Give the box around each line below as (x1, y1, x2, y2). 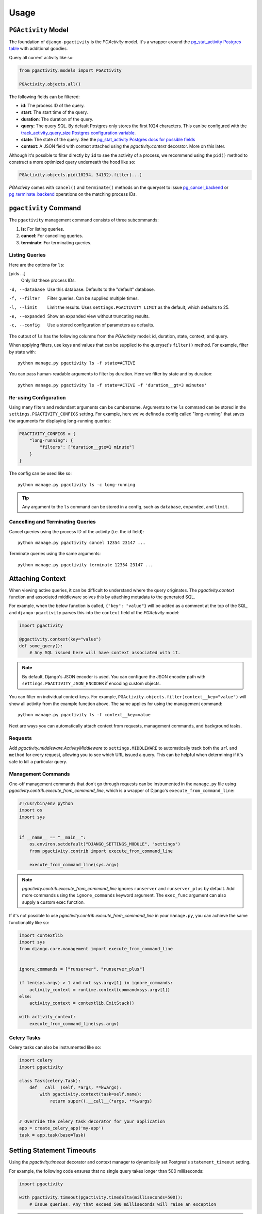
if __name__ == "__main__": (19, 835, 86, 840)
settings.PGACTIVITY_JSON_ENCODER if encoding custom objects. (22, 680, 161, 687)
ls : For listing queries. (21, 226, 65, 232)
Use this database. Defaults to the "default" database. (47, 287, 155, 292)
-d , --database (9, 287, 46, 292)
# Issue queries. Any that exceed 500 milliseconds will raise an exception (29, 1201, 216, 1207)
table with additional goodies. (9, 46, 68, 51)
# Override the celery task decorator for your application (19, 1118, 165, 1124)
